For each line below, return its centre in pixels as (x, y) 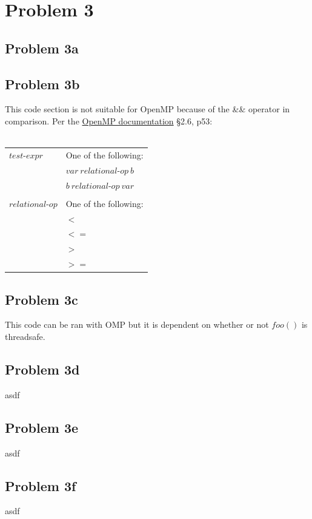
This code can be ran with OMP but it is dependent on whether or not (137, 324)
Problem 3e (42, 427)
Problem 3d (42, 369)
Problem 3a (42, 48)
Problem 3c (41, 299)
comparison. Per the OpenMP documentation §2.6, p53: (109, 120)
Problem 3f (41, 485)
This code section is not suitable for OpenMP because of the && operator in (148, 109)
